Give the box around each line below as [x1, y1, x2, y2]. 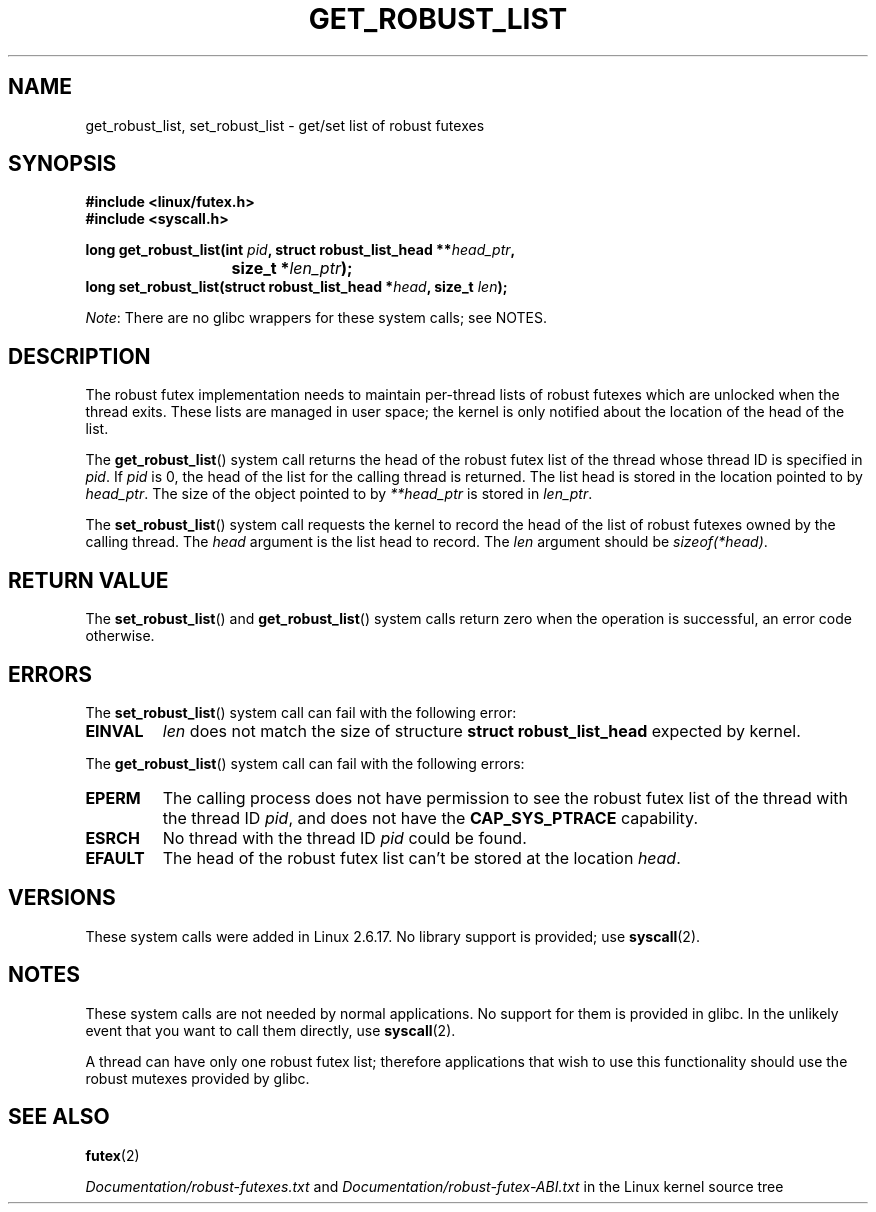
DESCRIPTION [8, 343, 151, 369]
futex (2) [85, 1146, 140, 1164]
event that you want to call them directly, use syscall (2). [85, 1021, 456, 1039]
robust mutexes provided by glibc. [85, 1069, 310, 1087]
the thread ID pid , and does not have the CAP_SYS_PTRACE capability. [162, 807, 699, 828]
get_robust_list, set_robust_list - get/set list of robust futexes [85, 116, 485, 134]
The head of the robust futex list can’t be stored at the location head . [162, 847, 681, 868]
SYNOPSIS [8, 151, 117, 177]
